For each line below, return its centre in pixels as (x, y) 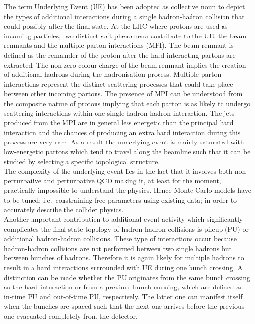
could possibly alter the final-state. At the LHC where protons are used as (116, 26)
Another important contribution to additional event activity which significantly (124, 219)
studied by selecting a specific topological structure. (82, 161)
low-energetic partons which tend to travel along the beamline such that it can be (127, 151)
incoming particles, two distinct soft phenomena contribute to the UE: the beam (125, 35)
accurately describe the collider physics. (64, 209)
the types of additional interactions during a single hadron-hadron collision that (124, 16)
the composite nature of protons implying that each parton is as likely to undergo (127, 103)
